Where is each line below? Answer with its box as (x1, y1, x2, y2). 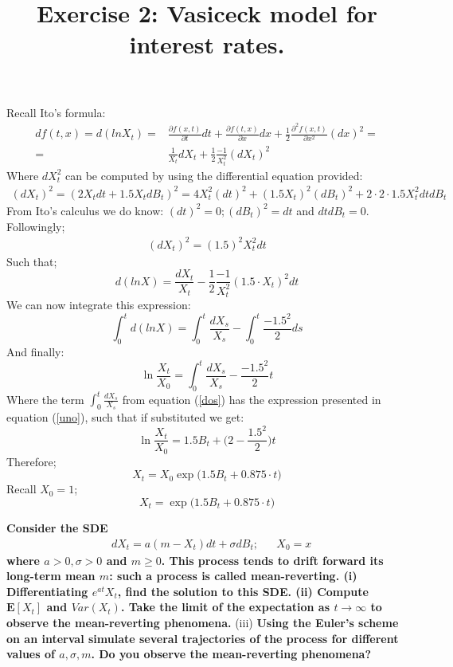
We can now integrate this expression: (6, 296, 191, 313)
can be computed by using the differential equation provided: (64, 167, 363, 183)
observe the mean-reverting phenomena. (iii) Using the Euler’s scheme (6, 614, 399, 631)
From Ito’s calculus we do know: (6, 202, 164, 218)
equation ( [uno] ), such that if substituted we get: (6, 409, 244, 426)
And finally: (6, 343, 64, 360)
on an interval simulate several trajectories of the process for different (6, 630, 399, 646)
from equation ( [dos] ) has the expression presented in (122, 390, 381, 407)
